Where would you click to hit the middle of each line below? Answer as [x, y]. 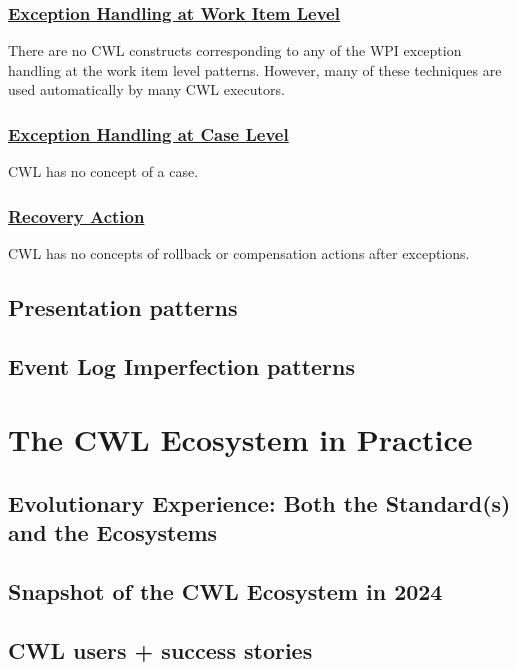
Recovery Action [76, 215]
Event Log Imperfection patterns [182, 365]
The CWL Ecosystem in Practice [240, 439]
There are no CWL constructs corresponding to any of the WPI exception [235, 50]
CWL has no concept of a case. [103, 171]
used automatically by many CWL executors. [146, 89]
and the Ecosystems [113, 532]
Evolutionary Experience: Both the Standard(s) [259, 502]
